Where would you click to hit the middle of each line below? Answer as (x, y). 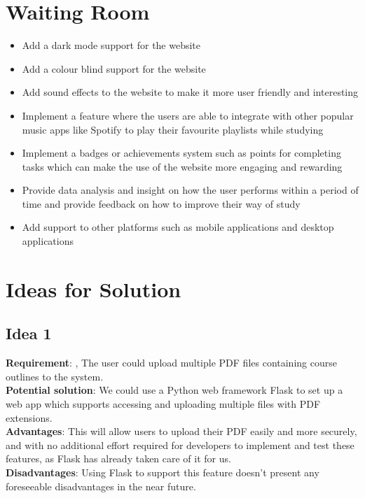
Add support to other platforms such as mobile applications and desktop (178, 227)
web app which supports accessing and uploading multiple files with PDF (163, 404)
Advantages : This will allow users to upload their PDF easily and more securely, (181, 431)
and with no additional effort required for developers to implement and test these (180, 444)
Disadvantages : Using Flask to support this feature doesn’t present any (163, 472)
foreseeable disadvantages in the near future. (101, 486)
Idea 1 (29, 333)
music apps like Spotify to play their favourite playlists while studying (173, 129)
